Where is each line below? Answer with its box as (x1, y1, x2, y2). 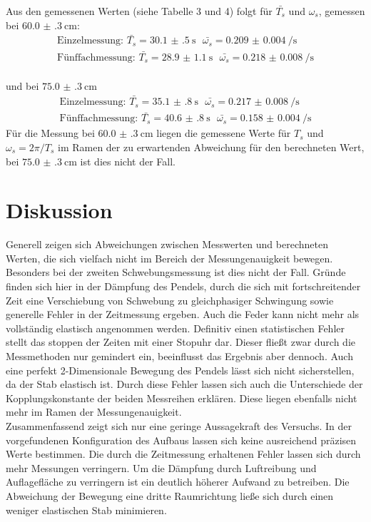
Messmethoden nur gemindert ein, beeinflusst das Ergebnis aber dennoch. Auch (6, 349, 353, 364)
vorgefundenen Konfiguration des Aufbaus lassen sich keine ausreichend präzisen (6, 432, 357, 447)
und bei (6, 78, 39, 93)
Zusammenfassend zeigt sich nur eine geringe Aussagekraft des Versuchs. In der (6, 419, 352, 433)
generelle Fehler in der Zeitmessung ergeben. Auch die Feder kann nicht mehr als (6, 307, 360, 322)
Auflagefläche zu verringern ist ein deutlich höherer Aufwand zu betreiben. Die (6, 474, 350, 489)
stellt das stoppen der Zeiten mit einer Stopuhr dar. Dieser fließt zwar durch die (6, 334, 355, 349)
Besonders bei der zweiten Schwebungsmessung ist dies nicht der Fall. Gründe (6, 265, 346, 280)
